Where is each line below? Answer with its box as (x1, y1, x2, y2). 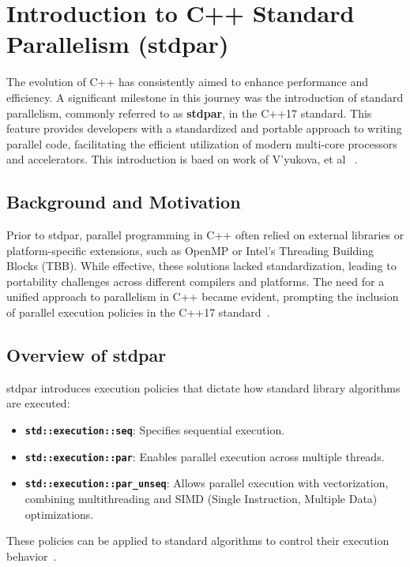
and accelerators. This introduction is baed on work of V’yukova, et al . (6, 151, 358, 167)
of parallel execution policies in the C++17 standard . (6, 304, 270, 321)
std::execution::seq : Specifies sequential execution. (24, 422, 285, 438)
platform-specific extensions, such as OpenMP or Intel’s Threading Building (6, 242, 374, 258)
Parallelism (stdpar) (6, 28, 229, 60)
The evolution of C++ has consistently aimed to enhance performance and (6, 73, 369, 90)
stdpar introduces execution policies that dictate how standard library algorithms (6, 379, 401, 396)
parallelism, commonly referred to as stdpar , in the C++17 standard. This (6, 104, 372, 121)
